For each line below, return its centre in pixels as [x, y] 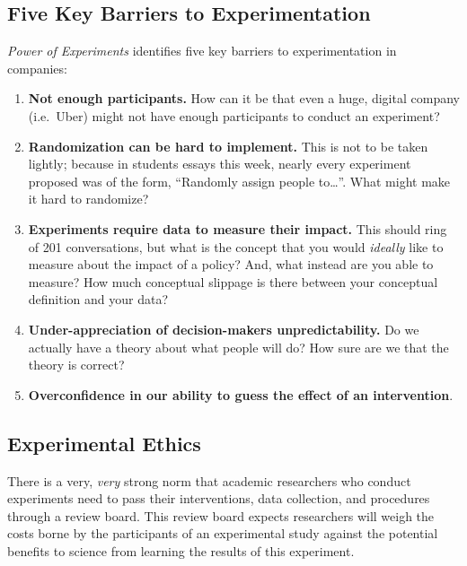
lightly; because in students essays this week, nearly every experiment [220, 164]
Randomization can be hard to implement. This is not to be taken [228, 146]
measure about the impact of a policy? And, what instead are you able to [231, 264]
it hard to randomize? [88, 199]
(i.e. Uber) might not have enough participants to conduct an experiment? [234, 115]
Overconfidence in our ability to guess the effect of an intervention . [241, 394]
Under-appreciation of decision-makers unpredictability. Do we [224, 329]
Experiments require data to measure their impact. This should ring [238, 228]
